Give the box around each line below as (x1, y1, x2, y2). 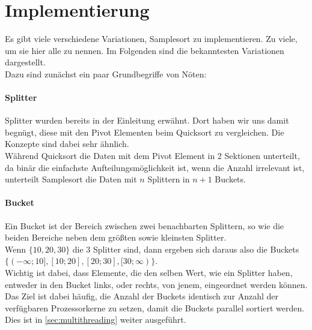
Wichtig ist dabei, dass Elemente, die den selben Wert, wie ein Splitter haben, (5, 266, 293, 279)
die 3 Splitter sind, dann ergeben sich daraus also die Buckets (72, 242, 299, 255)
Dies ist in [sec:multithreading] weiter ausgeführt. (5, 313, 186, 326)
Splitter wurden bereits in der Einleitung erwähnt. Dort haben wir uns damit (5, 114, 289, 127)
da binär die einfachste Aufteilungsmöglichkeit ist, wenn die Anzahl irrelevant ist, (5, 161, 305, 173)
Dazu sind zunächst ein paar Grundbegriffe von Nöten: (5, 67, 207, 80)
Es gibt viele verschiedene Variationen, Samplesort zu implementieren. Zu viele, (5, 32, 298, 45)
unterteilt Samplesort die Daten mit (5, 173, 137, 185)
